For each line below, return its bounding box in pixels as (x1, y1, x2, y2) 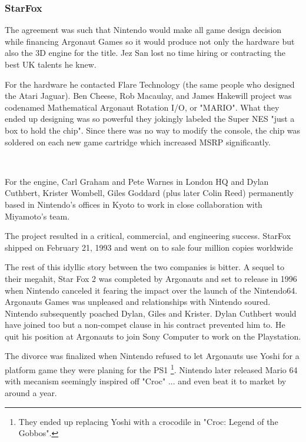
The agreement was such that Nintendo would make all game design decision (5, 24, 282, 36)
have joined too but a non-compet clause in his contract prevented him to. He (5, 318, 285, 331)
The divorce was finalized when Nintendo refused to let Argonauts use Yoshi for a (5, 350, 300, 362)
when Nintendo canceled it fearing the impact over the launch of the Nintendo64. (5, 284, 298, 296)
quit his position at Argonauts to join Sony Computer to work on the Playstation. (5, 330, 301, 342)
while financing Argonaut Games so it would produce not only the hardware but (5, 35, 295, 47)
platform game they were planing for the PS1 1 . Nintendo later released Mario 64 (5, 362, 298, 375)
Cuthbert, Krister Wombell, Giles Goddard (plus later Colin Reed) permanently (5, 187, 294, 199)
